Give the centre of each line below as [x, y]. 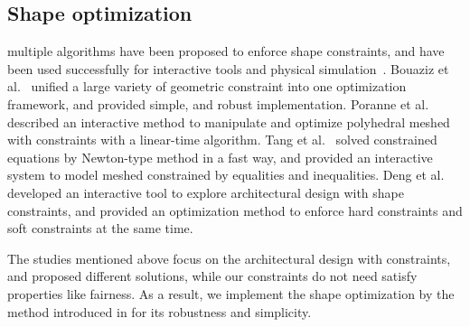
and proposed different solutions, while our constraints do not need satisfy [212, 276]
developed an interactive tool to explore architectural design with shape [206, 192]
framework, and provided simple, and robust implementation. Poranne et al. [218, 103]
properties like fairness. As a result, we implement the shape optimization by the [231, 293]
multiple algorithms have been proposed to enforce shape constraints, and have [226, 51]
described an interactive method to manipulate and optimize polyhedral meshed [229, 121]
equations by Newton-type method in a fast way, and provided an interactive [220, 157]
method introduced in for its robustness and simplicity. [160, 311]
